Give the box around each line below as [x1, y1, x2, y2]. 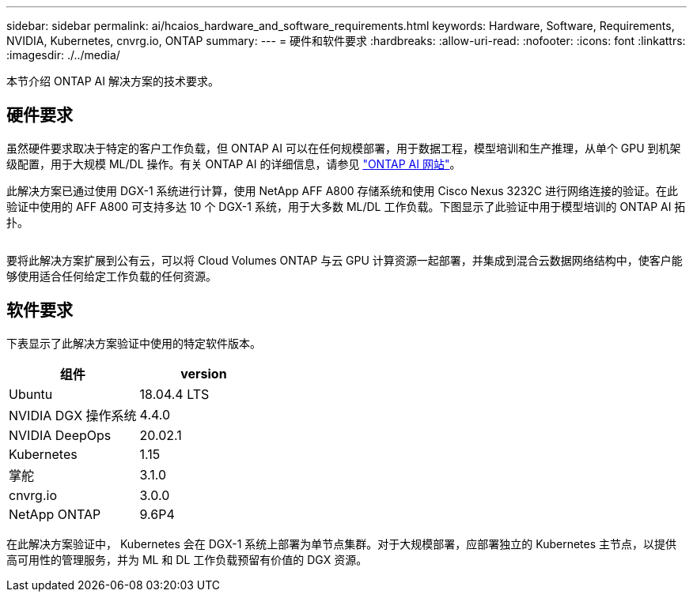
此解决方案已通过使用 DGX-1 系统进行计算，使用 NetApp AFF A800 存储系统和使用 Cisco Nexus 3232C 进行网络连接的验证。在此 [6, 183, 679, 197]
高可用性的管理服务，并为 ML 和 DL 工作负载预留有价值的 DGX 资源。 [6, 552, 368, 566]
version [180, 365, 227, 382]
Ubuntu [9, 386, 53, 402]
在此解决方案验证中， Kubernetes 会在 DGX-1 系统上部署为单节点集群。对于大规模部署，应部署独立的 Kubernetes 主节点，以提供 [6, 536, 677, 551]
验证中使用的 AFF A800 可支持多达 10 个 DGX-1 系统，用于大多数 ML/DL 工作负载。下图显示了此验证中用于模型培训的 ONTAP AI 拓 [6, 199, 686, 213]
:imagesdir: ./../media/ [6, 48, 120, 62]
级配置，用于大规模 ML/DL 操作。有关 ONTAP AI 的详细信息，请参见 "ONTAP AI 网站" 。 [6, 156, 461, 171]
